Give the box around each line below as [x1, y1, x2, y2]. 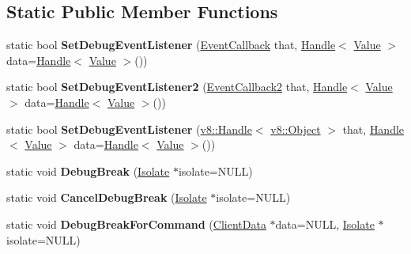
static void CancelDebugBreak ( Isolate [6, 189, 207, 206]
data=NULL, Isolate [275, 215, 375, 232]
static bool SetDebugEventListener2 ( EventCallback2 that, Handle [6, 78, 348, 95]
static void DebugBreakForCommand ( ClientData [6, 215, 266, 232]
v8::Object [270, 120, 321, 137]
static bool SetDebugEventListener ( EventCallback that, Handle [6, 36, 336, 53]
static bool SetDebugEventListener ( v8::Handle [6, 120, 252, 137]
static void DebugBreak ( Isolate [6, 162, 170, 179]
